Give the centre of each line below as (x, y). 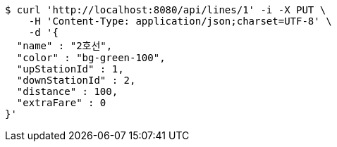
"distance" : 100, (67, 91)
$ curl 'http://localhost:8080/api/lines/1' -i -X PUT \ (166, 10)
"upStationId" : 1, (70, 69)
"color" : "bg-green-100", (91, 58)
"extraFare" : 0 (61, 103)
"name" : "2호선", (65, 46)
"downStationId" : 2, (76, 80)
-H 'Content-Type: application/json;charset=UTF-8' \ (180, 21)
